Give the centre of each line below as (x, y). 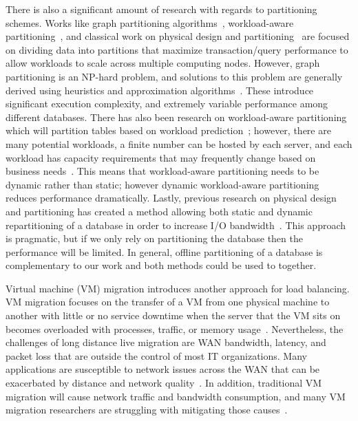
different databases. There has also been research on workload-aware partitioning (176, 117)
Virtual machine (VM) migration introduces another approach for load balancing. (178, 288)
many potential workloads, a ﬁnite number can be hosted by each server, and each (179, 143)
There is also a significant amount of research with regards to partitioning (161, 9)
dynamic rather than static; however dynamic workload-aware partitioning (162, 184)
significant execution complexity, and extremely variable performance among (167, 104)
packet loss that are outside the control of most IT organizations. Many (156, 355)
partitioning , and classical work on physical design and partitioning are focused (178, 36)
